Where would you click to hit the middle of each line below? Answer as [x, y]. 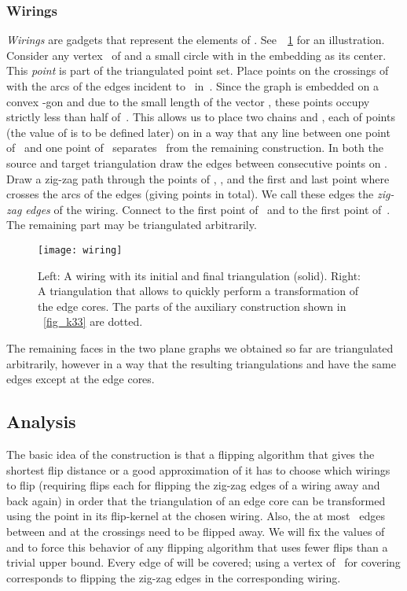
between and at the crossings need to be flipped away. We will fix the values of [196, 531]
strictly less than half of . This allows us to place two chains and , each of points [201, 117]
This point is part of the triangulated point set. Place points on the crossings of [198, 70]
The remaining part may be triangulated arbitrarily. [132, 225]
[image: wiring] [80, 250]
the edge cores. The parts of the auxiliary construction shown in [192, 306]
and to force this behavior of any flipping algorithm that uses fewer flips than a [197, 547]
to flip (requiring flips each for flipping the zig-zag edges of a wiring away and [193, 485]
